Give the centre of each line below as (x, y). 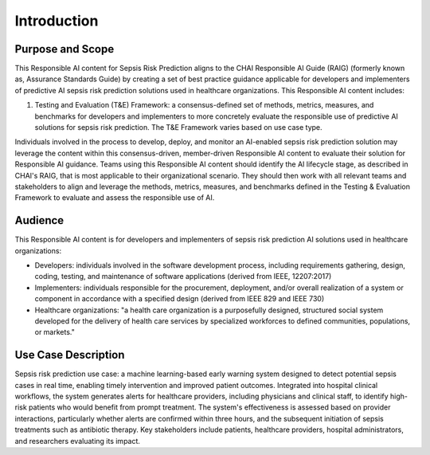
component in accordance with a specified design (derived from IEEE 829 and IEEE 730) (180, 299)
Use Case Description (70, 355)
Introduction (57, 21)
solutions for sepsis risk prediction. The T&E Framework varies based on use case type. (178, 127)
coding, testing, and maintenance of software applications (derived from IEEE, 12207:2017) (183, 277)
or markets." (55, 332)
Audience (39, 220)
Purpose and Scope (64, 49)
